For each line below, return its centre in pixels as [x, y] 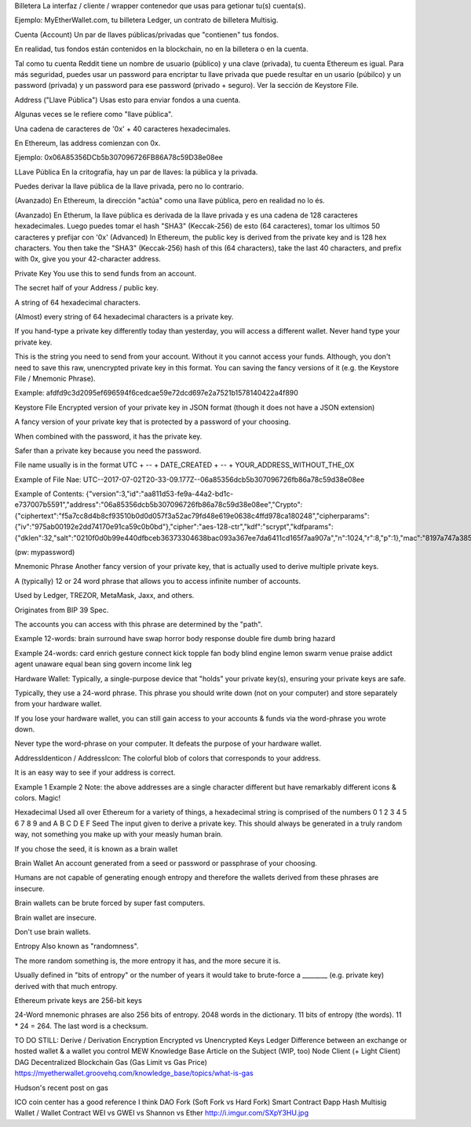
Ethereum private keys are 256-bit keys [78, 1000]
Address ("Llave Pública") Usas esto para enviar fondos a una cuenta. [128, 100]
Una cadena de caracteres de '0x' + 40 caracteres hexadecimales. [122, 129]
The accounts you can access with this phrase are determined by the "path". [139, 624]
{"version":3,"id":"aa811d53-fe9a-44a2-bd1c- [160, 494]
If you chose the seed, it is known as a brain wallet [96, 848]
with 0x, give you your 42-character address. [88, 259]
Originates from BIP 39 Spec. [62, 610]
